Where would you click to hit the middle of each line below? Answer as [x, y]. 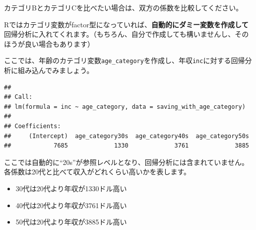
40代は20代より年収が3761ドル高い [71, 205]
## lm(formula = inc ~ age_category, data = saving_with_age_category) [125, 107]
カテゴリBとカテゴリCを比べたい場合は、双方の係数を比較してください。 [124, 7]
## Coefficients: [32, 126]
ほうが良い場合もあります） [49, 43]
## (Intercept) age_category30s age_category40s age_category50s [127, 136]
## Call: [18, 97]
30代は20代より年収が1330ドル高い [71, 188]
